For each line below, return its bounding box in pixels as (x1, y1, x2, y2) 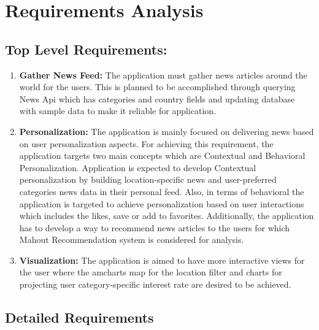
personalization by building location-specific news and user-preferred (19, 173, 277, 186)
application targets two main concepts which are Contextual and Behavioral (19, 149, 306, 162)
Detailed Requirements (5, 308, 154, 327)
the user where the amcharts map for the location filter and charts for (19, 266, 282, 278)
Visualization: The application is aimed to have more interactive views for (19, 253, 305, 266)
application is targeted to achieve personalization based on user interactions (19, 197, 304, 210)
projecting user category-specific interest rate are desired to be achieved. (19, 278, 291, 291)
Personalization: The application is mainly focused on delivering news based (19, 125, 314, 137)
